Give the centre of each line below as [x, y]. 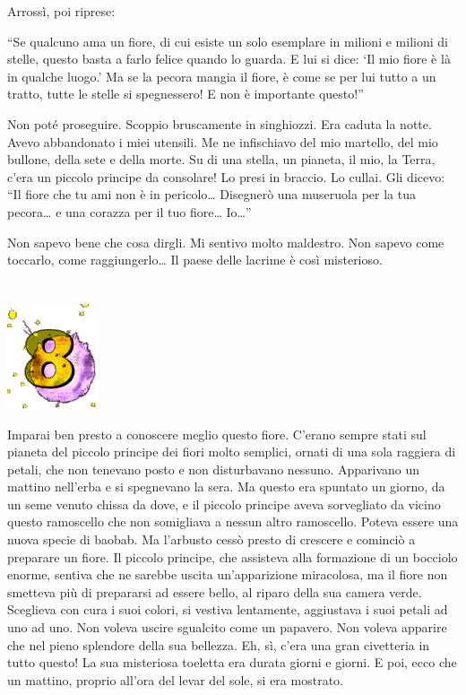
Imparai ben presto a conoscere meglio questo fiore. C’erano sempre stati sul [217, 434]
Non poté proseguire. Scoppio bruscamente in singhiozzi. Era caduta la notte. [220, 123]
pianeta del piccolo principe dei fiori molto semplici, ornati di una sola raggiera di [232, 452]
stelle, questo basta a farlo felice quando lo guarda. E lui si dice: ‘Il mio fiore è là [229, 59]
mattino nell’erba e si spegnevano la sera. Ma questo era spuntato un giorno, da [226, 486]
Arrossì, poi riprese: [61, 11]
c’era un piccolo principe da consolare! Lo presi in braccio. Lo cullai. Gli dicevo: [226, 176]
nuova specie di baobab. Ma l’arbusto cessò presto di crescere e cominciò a [211, 539]
